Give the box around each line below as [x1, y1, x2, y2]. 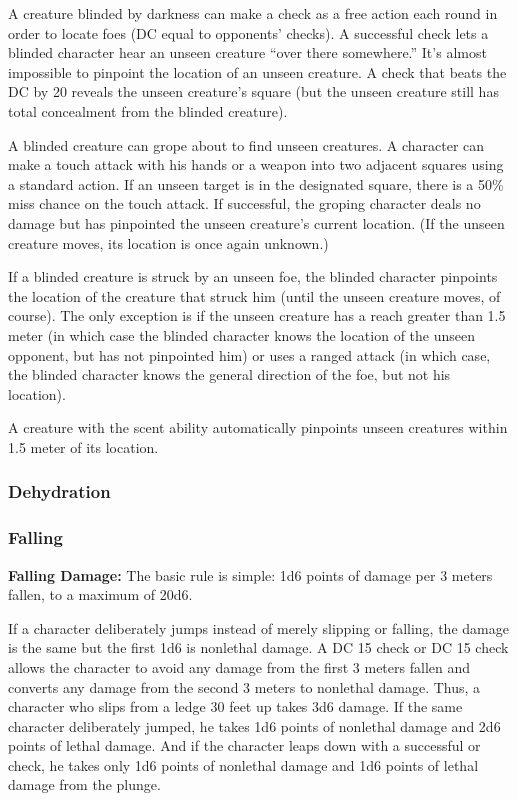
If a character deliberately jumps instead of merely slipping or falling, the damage [8, 617, 509, 638]
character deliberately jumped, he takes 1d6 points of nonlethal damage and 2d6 [8, 715, 501, 736]
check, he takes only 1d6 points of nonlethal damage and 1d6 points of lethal [8, 754, 479, 775]
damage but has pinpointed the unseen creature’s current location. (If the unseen [8, 212, 505, 233]
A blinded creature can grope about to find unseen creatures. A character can [8, 134, 485, 155]
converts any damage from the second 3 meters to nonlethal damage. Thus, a [8, 676, 481, 697]
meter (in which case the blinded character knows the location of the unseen [8, 324, 475, 345]
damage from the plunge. [8, 774, 161, 795]
